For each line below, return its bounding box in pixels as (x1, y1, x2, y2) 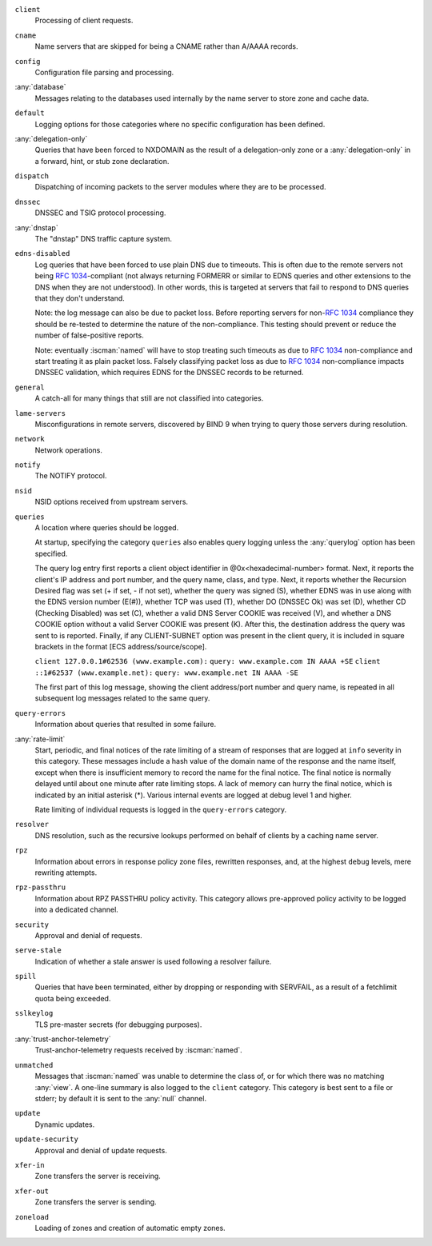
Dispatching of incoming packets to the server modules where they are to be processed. (34, 182, 327, 192)
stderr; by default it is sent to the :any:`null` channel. (34, 1093, 207, 1103)
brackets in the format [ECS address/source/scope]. (34, 641, 207, 651)
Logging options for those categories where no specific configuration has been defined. (34, 119, 326, 129)
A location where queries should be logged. (34, 523, 179, 533)
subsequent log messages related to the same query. (34, 693, 210, 703)
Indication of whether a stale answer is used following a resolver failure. (34, 956, 272, 966)
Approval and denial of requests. (34, 930, 143, 940)
